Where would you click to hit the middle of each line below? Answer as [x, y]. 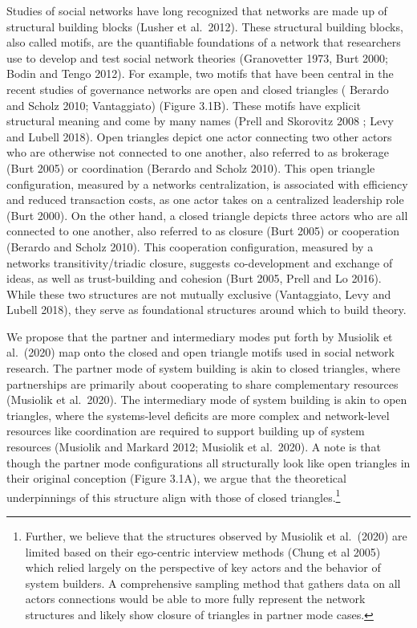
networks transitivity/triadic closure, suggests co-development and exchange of [200, 262]
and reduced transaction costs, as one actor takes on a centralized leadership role [205, 200]
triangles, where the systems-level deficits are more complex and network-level [198, 415]
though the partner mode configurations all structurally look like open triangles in [208, 462]
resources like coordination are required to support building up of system [186, 431]
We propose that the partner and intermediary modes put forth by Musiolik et [200, 336]
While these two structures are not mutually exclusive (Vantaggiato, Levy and [199, 294]
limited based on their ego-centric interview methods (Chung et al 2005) [203, 551]
